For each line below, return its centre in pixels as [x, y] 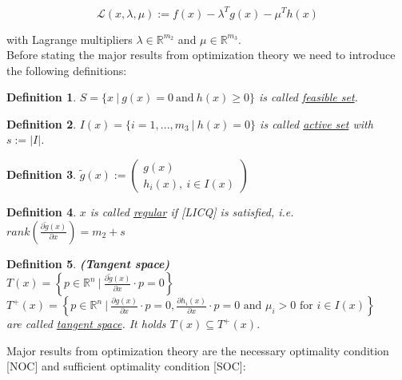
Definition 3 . [42, 174]
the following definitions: [67, 70]
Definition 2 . [42, 123]
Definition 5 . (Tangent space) [88, 263]
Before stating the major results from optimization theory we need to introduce [201, 55]
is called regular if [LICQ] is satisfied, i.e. [192, 212]
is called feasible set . [308, 97]
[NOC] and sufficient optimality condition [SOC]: [126, 366]
